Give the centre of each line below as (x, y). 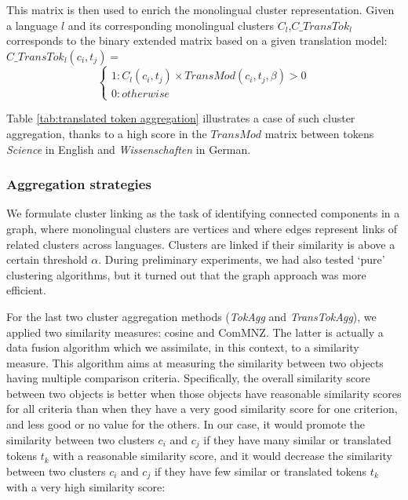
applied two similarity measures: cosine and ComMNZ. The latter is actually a (195, 332)
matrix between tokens (319, 133)
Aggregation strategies (79, 184)
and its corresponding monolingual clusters (171, 25)
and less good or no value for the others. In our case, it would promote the (186, 424)
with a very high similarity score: (86, 487)
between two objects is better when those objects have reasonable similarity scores (204, 393)
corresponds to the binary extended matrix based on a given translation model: (197, 40)
